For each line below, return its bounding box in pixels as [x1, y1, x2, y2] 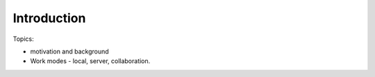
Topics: [12, 35, 34, 43]
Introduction [12, 10, 86, 26]
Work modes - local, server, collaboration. [30, 57, 151, 65]
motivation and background [30, 47, 109, 55]
